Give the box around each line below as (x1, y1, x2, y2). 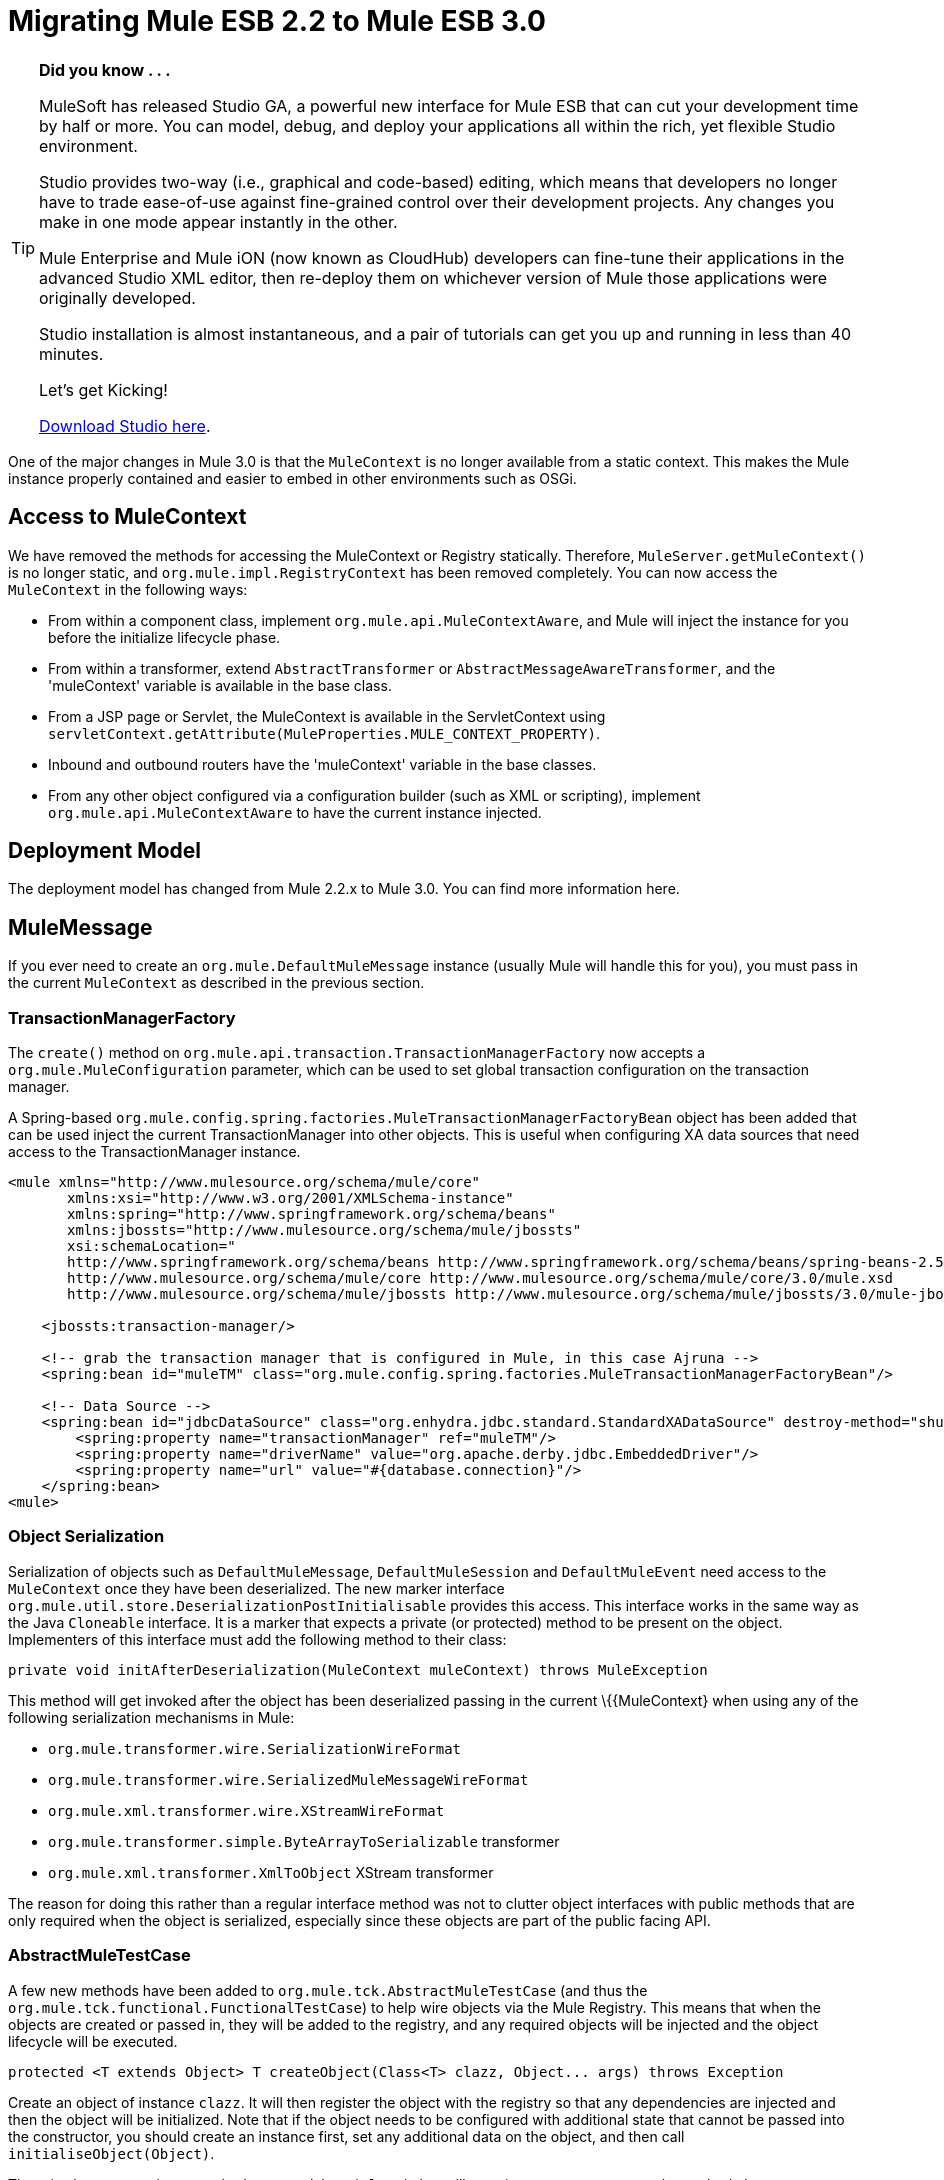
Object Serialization (8, 1526, 165, 1547)
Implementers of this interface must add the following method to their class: (8, 1630, 507, 1648)
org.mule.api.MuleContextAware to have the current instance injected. (48, 803, 542, 821)
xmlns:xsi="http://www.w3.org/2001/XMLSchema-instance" (67, 1190, 514, 1207)
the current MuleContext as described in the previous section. (8, 974, 425, 992)
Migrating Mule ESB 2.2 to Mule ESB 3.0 (8, 4, 547, 38)
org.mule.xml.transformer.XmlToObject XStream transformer (48, 1863, 494, 1881)
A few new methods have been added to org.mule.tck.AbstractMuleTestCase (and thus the (8, 1981, 648, 1999)
